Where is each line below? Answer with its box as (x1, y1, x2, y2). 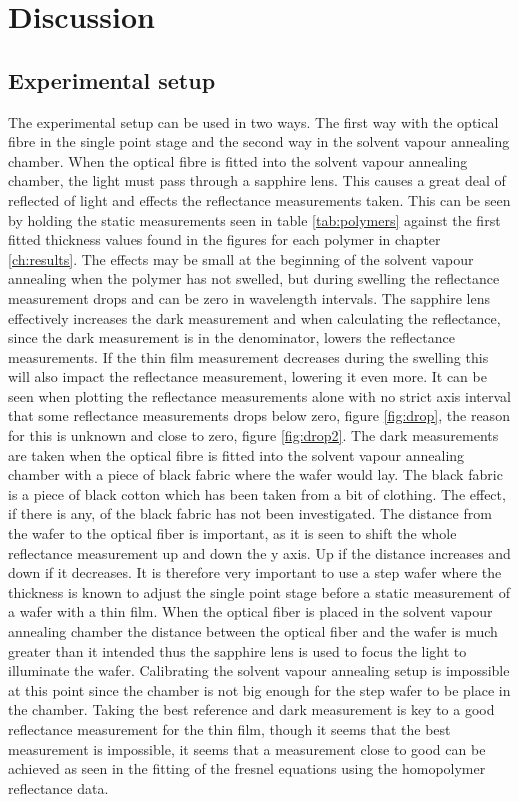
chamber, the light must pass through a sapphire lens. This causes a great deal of (8, 170, 506, 191)
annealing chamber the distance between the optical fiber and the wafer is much (8, 621, 498, 642)
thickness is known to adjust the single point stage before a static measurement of (8, 581, 510, 602)
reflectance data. (8, 777, 109, 798)
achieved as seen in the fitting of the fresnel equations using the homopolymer (8, 758, 486, 779)
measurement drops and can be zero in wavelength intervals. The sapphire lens (8, 287, 490, 308)
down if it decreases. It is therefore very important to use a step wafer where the (8, 562, 502, 583)
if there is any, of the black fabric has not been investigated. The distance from (8, 503, 492, 524)
